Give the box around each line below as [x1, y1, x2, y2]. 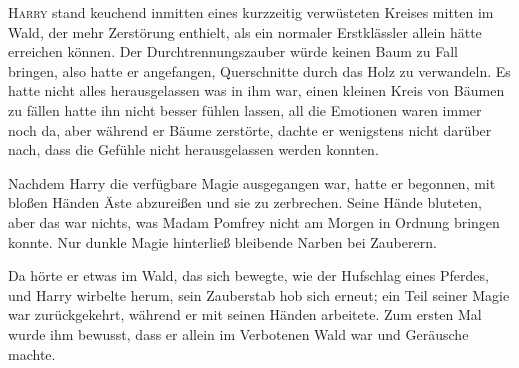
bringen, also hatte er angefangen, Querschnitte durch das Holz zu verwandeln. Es [8, 60, 511, 81]
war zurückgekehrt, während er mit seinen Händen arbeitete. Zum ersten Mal [8, 304, 482, 325]
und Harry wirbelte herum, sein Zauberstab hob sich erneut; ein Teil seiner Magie [8, 284, 510, 305]
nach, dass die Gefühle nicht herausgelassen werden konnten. [8, 139, 379, 160]
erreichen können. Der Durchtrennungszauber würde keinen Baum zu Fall [8, 41, 458, 62]
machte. [8, 343, 56, 364]
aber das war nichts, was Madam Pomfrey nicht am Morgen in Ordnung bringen [8, 211, 500, 232]
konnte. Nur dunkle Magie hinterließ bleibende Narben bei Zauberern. [8, 231, 437, 252]
